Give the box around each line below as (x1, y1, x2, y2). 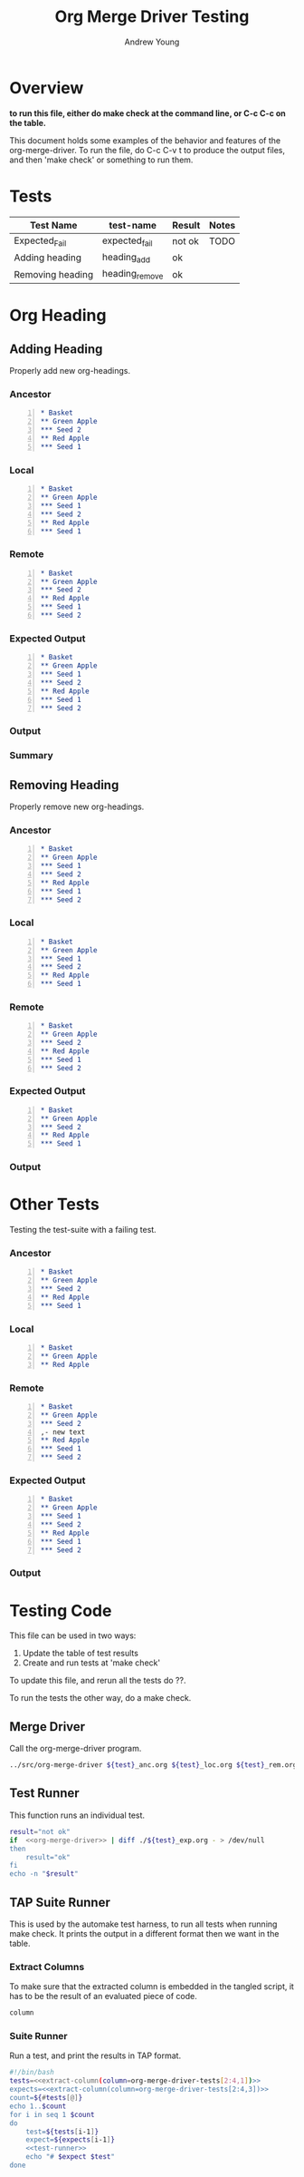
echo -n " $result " (9, 1869, 79, 1879)
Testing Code (9, 1600, 112, 1621)
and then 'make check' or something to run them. (9, 154, 194, 165)
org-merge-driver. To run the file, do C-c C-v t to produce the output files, (9, 144, 286, 155)
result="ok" (25, 1852, 71, 1861)
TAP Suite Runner (9, 1894, 110, 1910)
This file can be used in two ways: (9, 1630, 137, 1641)
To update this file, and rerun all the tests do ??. (9, 1675, 186, 1686)
